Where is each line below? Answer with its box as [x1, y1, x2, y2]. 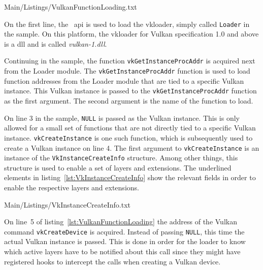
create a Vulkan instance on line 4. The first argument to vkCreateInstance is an [4, 142, 259, 153]
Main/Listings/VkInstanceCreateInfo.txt [4, 199, 130, 210]
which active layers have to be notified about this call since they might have [4, 246, 241, 257]
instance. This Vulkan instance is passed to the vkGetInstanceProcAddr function [4, 85, 257, 96]
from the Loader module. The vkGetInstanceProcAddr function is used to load [4, 65, 250, 76]
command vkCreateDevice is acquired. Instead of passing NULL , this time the [4, 226, 245, 237]
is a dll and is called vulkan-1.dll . [4, 38, 107, 49]
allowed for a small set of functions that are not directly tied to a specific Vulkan [4, 122, 256, 133]
